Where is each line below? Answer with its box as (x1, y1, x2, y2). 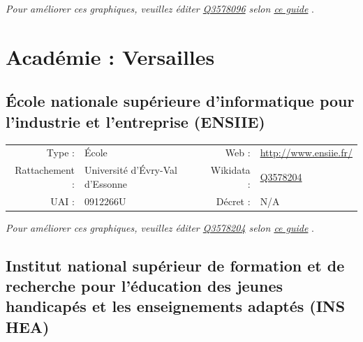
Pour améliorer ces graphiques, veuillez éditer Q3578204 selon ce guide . (6, 220, 314, 235)
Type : (46, 145, 75, 160)
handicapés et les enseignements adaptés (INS (6, 295, 346, 317)
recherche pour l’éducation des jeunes (6, 275, 283, 297)
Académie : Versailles (6, 42, 215, 70)
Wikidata (210, 163, 251, 177)
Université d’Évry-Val (84, 163, 177, 177)
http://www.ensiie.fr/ (260, 145, 353, 160)
